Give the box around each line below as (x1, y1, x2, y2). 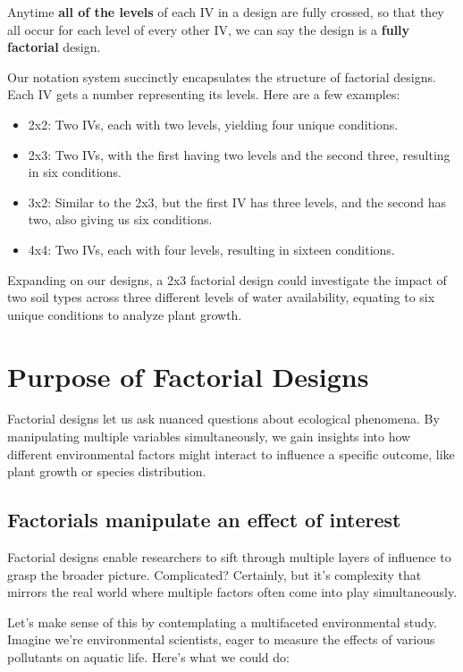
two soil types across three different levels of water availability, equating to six (7, 288, 435, 307)
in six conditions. (28, 163, 122, 181)
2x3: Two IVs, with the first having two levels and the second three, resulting (28, 145, 450, 164)
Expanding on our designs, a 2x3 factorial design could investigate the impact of (7, 270, 447, 289)
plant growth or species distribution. (7, 462, 206, 481)
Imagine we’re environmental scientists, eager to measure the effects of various (7, 630, 435, 649)
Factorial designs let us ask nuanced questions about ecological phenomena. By (7, 409, 440, 428)
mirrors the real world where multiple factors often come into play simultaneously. (7, 583, 458, 601)
